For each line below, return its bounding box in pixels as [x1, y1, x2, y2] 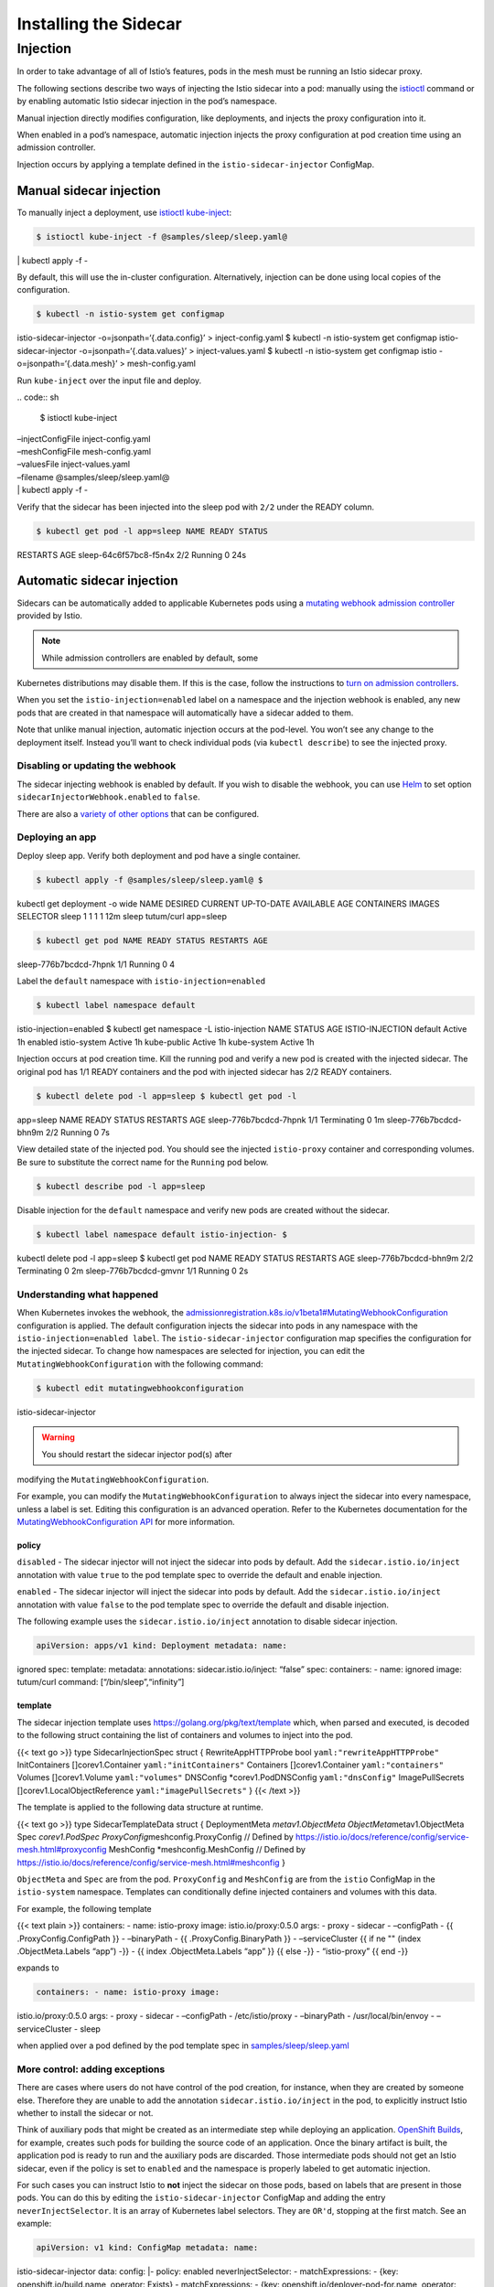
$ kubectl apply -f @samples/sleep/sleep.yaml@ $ [36, 875, 263, 885]
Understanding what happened [16, 1288, 159, 1301]
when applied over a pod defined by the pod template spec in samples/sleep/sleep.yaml [16, 2040, 349, 2051]
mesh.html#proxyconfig [16, 1844, 107, 1855]
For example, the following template [16, 1903, 153, 1914]
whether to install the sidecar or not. [16, 2108, 154, 2119]
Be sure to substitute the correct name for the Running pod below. [16, 1156, 269, 1167]
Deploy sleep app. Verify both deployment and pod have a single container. [16, 850, 301, 861]
